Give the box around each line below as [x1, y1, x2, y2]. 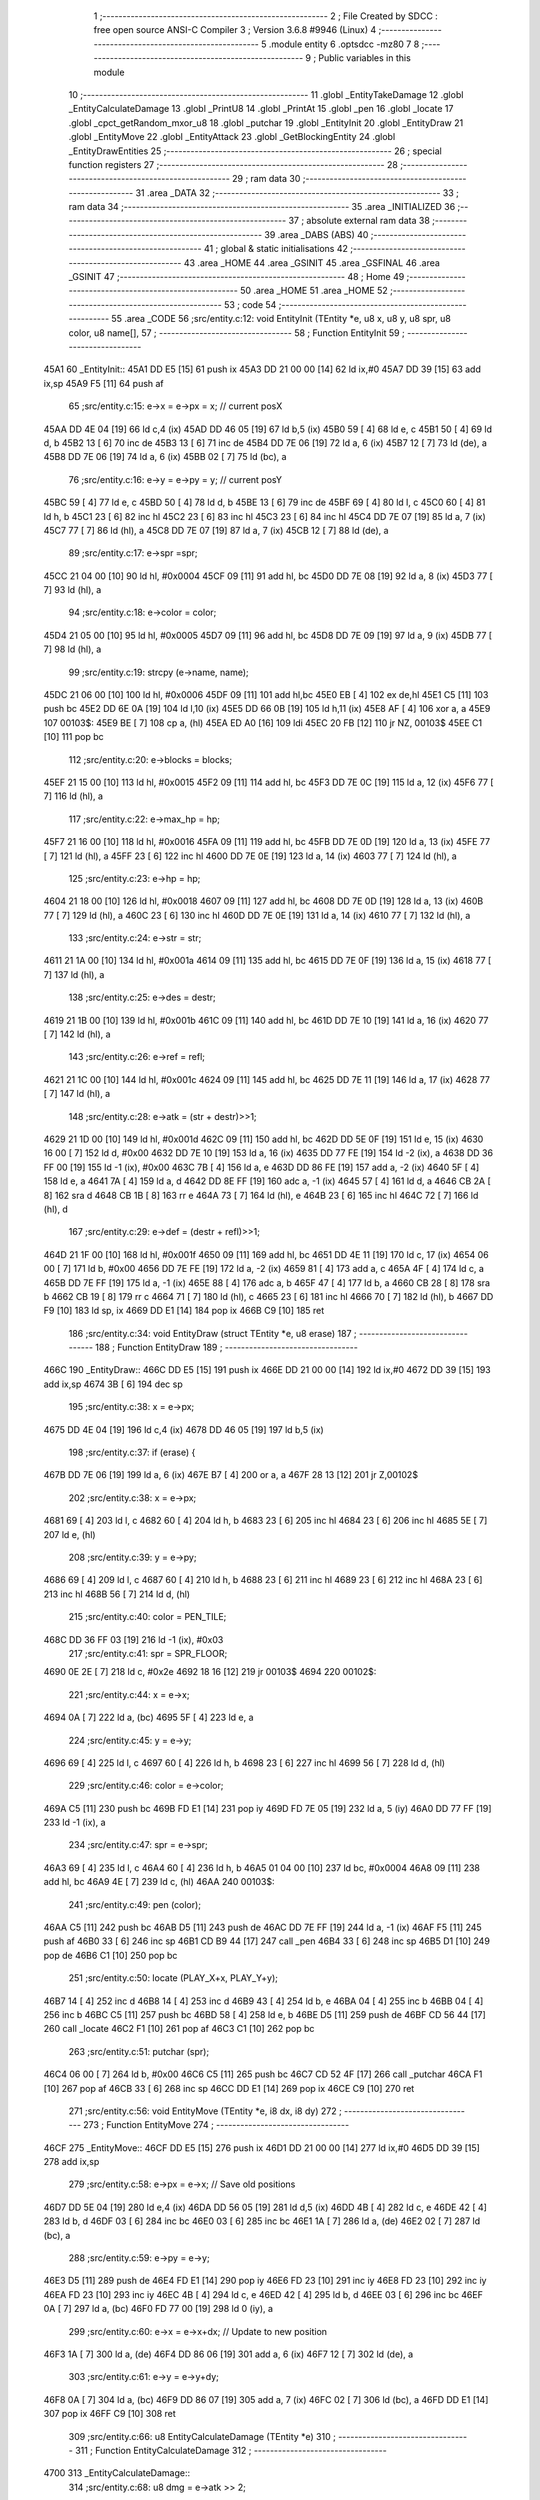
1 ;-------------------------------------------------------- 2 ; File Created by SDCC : [93, 10, 439, 22]
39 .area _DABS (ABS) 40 [264, 228, 369, 240]
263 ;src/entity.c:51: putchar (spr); [68, 2045, 210, 2057]
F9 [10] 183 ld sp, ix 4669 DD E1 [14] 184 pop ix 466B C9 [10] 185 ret [43, 1305, 325, 1317]
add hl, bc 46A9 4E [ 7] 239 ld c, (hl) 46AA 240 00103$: [43, 1876, 275, 1888]
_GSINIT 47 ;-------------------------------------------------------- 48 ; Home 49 [68, 271, 405, 283]
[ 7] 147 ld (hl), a [43, 1088, 111, 1100]
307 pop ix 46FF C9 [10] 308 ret [43, 2408, 177, 2420]
